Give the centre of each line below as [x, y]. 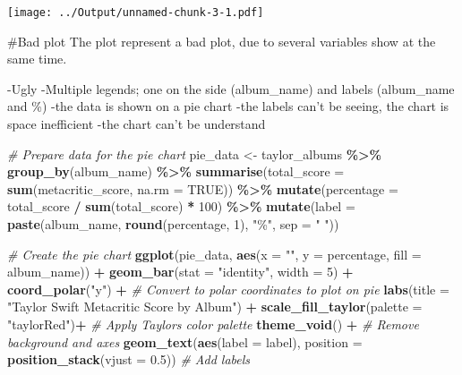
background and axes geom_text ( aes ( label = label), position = [185, 341]
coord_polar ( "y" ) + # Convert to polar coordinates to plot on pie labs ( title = [228, 289]
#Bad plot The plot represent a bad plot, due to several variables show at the [222, 41]
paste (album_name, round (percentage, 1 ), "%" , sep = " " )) [173, 224]
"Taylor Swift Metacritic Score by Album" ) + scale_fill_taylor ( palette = [215, 307]
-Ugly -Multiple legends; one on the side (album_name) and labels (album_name [231, 88]
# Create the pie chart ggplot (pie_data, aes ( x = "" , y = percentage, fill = [214, 254]
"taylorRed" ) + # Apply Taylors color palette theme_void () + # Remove [213, 324]
